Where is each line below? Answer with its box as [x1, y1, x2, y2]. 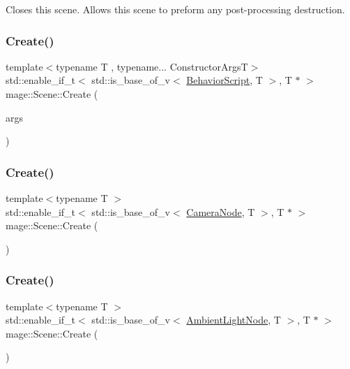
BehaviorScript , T [186, 73, 263, 87]
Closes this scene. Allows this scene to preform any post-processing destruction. [6, 2, 345, 16]
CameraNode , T [186, 204, 255, 219]
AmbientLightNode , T [186, 312, 281, 327]
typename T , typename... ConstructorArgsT [56, 59, 248, 73]
